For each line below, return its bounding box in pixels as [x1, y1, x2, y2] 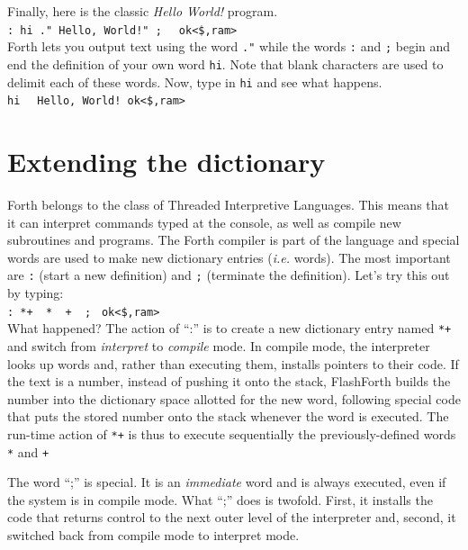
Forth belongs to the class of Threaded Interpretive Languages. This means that [7, 195, 449, 213]
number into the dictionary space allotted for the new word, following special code [7, 389, 461, 408]
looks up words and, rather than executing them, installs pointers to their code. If [7, 354, 459, 373]
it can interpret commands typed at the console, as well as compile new [7, 212, 401, 231]
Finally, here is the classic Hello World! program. [7, 2, 278, 20]
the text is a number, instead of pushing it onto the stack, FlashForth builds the [7, 372, 451, 391]
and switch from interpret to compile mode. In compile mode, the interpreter [7, 336, 430, 355]
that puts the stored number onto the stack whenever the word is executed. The [7, 407, 449, 426]
